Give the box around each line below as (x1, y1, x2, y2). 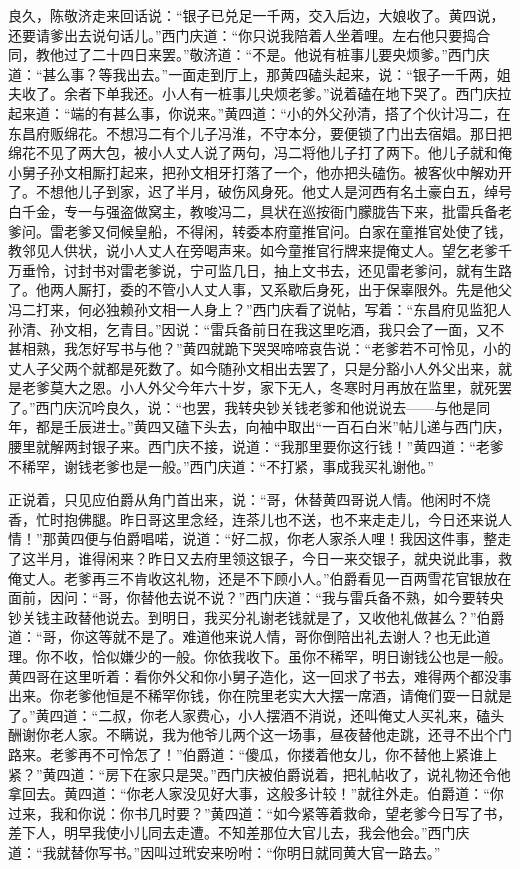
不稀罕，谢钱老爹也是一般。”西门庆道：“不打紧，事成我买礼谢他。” (8, 455, 434, 476)
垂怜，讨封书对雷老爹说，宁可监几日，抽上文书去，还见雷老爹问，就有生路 (21, 259, 512, 280)
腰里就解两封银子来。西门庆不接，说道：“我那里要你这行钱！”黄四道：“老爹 (8, 436, 504, 457)
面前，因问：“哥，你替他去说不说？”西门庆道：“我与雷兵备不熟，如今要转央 (8, 587, 504, 608)
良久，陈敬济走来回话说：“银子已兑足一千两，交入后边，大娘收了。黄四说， (8, 5, 505, 25)
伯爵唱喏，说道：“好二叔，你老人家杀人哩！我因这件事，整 (112, 528, 498, 549)
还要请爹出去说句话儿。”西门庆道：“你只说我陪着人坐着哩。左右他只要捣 (8, 24, 477, 45)
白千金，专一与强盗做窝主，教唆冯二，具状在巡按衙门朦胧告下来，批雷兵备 (8, 200, 498, 221)
